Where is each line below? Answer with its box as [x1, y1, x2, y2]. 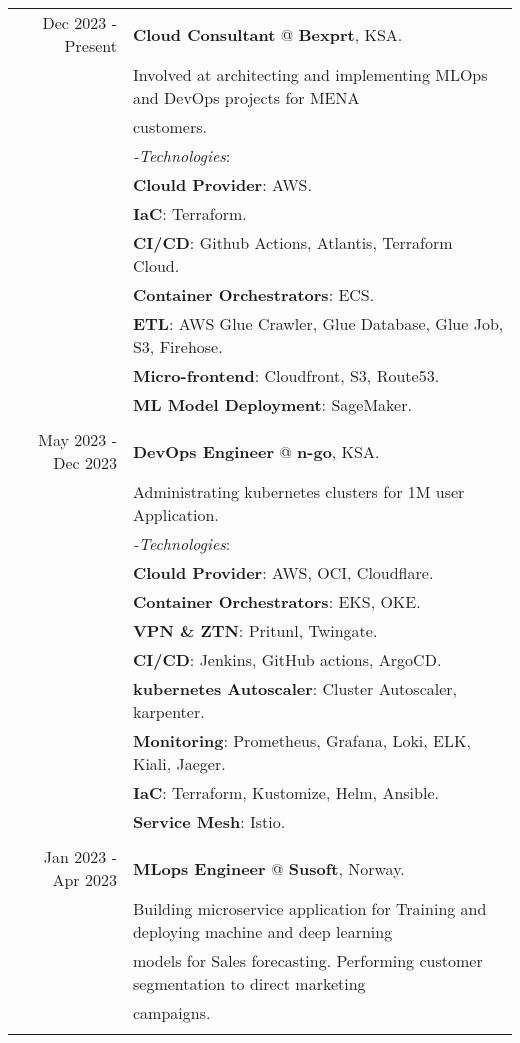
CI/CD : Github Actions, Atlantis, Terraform [132, 231, 453, 254]
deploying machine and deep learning [132, 920, 393, 943]
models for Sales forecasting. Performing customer [132, 949, 483, 972]
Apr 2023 [52, 868, 117, 891]
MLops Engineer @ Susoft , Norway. [132, 856, 405, 880]
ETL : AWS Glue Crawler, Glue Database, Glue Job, [132, 312, 504, 335]
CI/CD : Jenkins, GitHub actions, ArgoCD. [132, 648, 442, 671]
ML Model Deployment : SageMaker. [132, 393, 412, 416]
